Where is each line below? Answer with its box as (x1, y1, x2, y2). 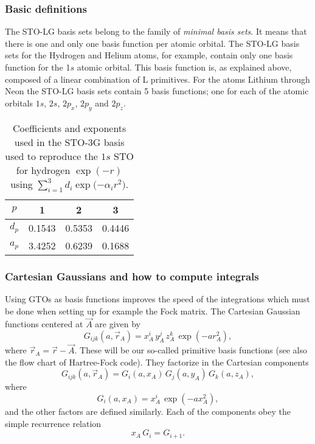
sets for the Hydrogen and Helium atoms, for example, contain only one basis (5, 49, 293, 61)
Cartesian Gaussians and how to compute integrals (5, 268, 259, 283)
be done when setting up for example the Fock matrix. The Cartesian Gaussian (5, 304, 300, 317)
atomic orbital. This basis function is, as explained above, (77, 61, 292, 73)
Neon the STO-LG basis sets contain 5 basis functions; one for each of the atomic (5, 85, 309, 97)
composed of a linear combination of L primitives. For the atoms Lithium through (5, 72, 310, 85)
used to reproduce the (5, 148, 98, 163)
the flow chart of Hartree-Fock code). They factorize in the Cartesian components (5, 355, 309, 368)
